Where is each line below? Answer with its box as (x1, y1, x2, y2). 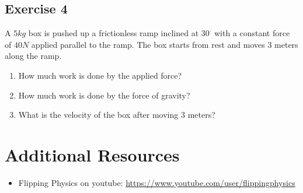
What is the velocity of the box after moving (18, 108, 179, 121)
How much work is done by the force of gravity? (18, 89, 190, 101)
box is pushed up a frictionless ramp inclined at (28, 27, 199, 39)
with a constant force (214, 27, 290, 39)
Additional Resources (5, 142, 180, 166)
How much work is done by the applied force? (18, 69, 182, 81)
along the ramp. (5, 50, 62, 62)
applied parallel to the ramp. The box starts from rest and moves (31, 38, 265, 50)
